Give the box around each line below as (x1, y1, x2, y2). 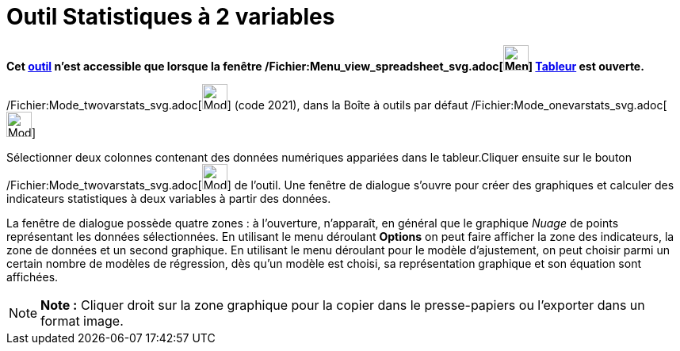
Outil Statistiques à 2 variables (6, 3, 335, 30)
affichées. (6, 269, 59, 284)
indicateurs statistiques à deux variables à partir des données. (6, 191, 331, 205)
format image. (40, 312, 124, 329)
